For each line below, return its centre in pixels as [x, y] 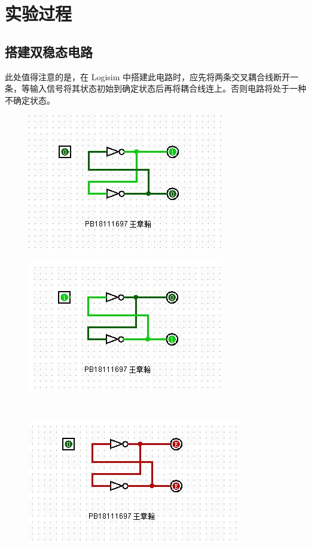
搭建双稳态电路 [49, 51]
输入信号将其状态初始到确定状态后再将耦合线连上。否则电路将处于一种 [168, 88]
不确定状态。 [30, 100]
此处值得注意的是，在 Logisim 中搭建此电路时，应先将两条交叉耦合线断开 [148, 76]
